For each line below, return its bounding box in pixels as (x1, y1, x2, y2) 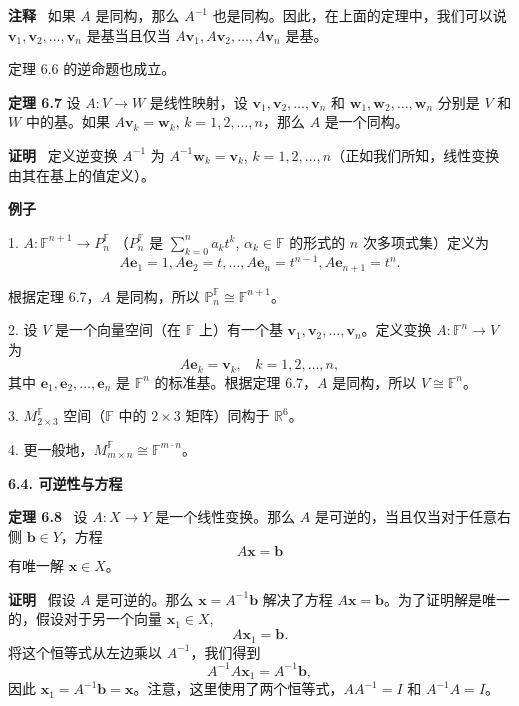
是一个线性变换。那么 (155, 506, 296, 527)
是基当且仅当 (86, 24, 171, 45)
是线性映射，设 (149, 91, 248, 112)
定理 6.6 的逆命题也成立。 (8, 58, 176, 79)
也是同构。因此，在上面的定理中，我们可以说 (212, 5, 507, 25)
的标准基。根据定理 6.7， (154, 371, 318, 392)
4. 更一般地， (8, 438, 94, 459)
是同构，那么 (95, 5, 180, 25)
